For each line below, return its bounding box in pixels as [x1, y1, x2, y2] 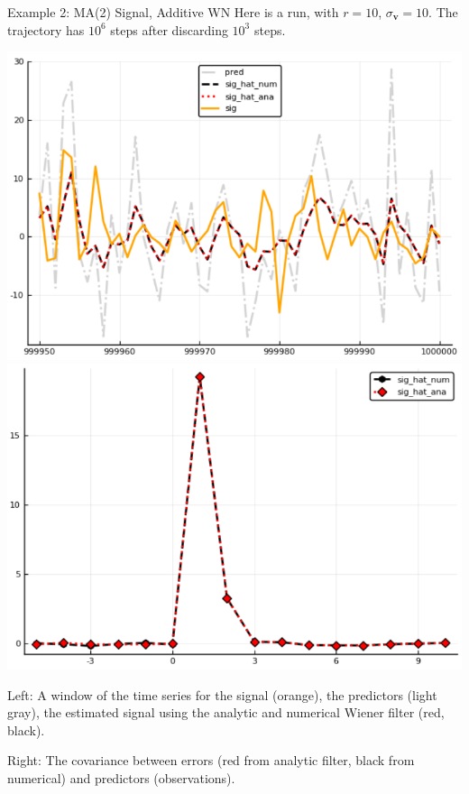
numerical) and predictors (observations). [7, 769, 235, 788]
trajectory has [7, 20, 85, 39]
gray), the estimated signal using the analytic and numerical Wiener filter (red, [7, 703, 445, 722]
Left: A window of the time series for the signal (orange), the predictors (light [7, 685, 437, 704]
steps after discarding [110, 20, 228, 39]
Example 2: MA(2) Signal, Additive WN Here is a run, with [7, 3, 339, 21]
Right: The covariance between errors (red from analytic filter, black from [7, 751, 415, 770]
